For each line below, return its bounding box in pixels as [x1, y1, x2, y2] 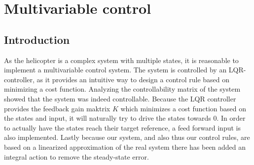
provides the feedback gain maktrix [4, 103, 110, 113]
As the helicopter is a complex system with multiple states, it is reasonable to [4, 55, 239, 65]
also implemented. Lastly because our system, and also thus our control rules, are [4, 132, 250, 142]
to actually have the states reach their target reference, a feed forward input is [4, 122, 241, 132]
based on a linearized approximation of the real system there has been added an [4, 141, 246, 152]
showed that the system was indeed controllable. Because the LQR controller [4, 93, 236, 103]
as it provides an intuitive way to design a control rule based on [36, 74, 230, 84]
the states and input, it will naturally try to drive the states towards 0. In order [4, 113, 246, 123]
